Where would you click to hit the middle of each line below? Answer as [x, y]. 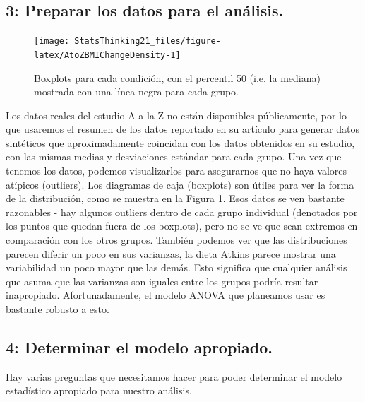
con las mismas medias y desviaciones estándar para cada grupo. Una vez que [174, 156]
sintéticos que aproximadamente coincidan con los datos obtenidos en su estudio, [180, 142]
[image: [52, 41]
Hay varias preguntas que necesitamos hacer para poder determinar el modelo [174, 376]
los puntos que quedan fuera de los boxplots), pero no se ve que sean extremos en [182, 226]
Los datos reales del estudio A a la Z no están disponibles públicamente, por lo [176, 115]
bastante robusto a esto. [58, 309]
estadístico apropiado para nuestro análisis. [99, 390]
